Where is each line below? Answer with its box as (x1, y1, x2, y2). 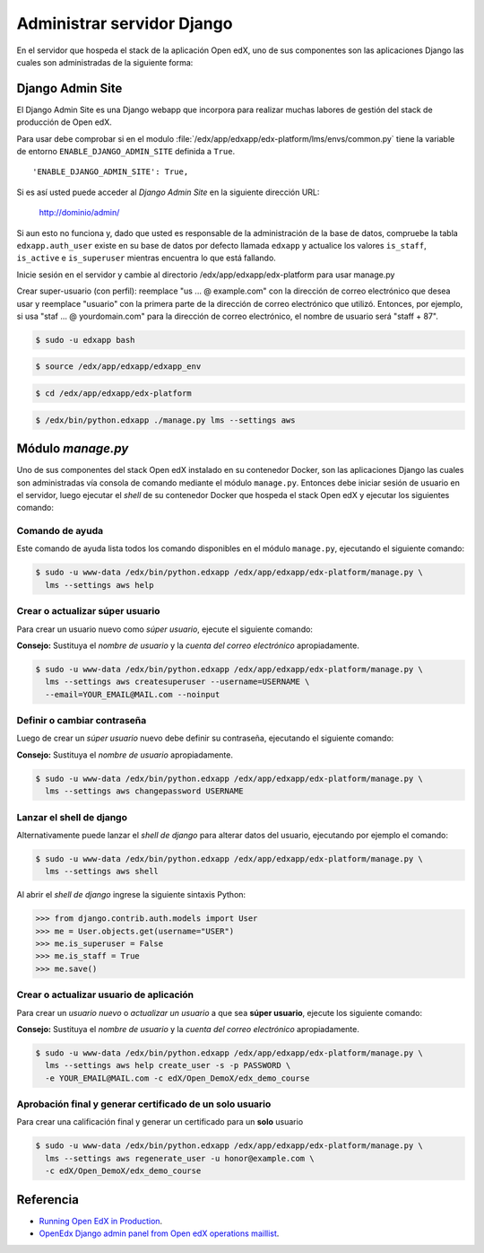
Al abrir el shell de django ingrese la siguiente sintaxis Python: (16, 889, 246, 900)
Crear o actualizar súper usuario (16, 605, 160, 618)
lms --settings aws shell (45, 866, 159, 877)
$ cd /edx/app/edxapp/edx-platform (35, 389, 192, 399)
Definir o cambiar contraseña (16, 714, 147, 727)
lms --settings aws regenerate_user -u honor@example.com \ (45, 1153, 315, 1163)
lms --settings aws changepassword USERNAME (45, 786, 244, 796)
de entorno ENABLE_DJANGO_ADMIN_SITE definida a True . (16, 146, 236, 157)
